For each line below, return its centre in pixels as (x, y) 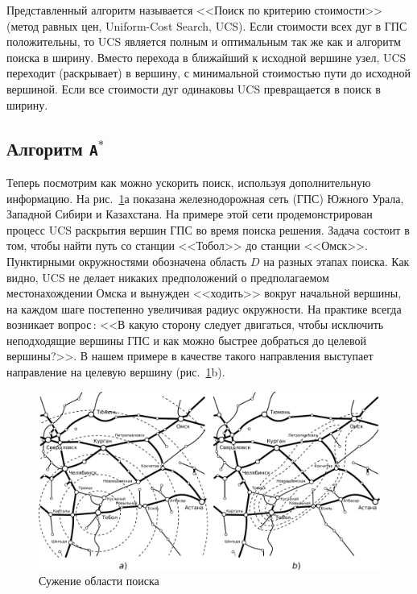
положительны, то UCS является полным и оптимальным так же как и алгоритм (204, 42)
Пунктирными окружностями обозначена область (127, 261)
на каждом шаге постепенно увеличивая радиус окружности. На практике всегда (204, 308)
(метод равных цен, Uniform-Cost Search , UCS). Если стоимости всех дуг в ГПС (207, 25)
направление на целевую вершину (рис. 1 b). (116, 372)
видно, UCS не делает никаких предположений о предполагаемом (168, 277)
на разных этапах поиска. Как (336, 261)
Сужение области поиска (99, 581)
